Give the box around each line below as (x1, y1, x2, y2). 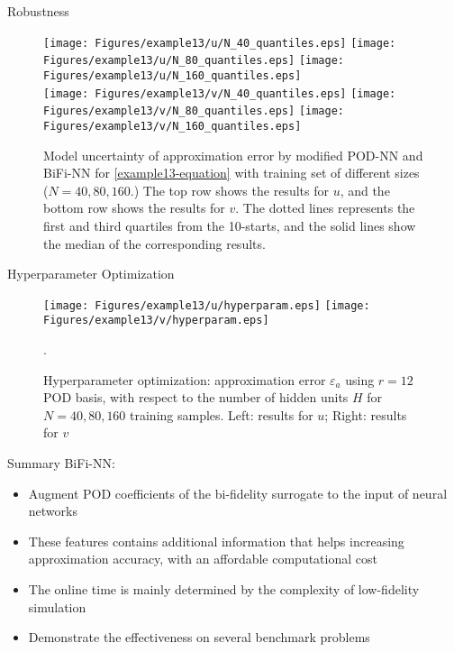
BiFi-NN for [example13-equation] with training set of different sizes (43, 163, 420, 182)
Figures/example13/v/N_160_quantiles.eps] (43, 119, 302, 133)
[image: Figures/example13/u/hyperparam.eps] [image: (43, 298, 370, 312)
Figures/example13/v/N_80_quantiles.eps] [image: (43, 105, 344, 118)
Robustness (7, 2, 69, 20)
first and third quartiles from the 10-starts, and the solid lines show (43, 216, 416, 234)
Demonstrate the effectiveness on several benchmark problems (28, 628, 370, 647)
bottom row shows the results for (43, 198, 225, 217)
